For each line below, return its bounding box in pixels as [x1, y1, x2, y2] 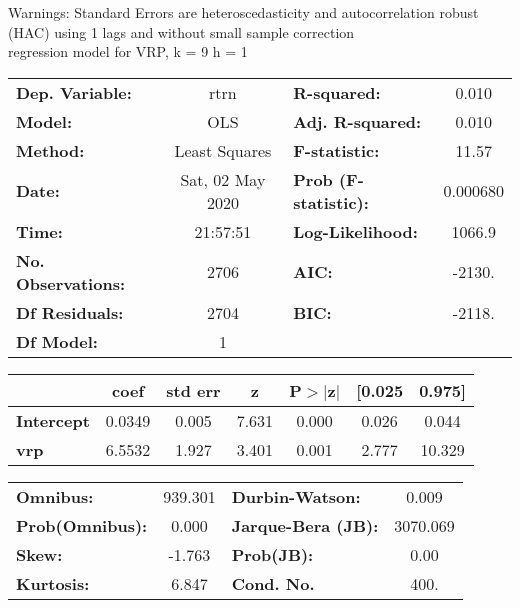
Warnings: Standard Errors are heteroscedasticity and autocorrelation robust [8, 2, 479, 22]
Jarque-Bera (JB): [231, 513, 379, 537]
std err [166, 378, 221, 402]
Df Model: [16, 329, 98, 353]
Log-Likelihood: [293, 219, 418, 243]
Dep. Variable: [16, 80, 132, 104]
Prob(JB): [231, 542, 314, 566]
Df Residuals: [16, 300, 124, 324]
